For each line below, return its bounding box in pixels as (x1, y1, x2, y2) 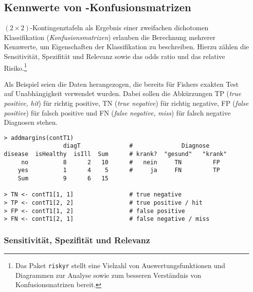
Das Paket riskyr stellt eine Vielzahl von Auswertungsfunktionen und (15, 260, 225, 271)
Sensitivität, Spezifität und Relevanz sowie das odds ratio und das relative (4, 51, 225, 61)
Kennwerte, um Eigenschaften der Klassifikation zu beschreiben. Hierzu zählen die (4, 41, 249, 52)
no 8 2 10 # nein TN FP (21, 158, 220, 166)
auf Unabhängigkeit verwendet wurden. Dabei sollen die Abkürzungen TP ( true (4, 88, 241, 98)
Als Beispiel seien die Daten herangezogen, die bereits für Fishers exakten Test (4, 78, 239, 89)
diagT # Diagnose (63, 142, 210, 150)
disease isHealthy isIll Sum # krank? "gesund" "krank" (4, 151, 227, 158)
